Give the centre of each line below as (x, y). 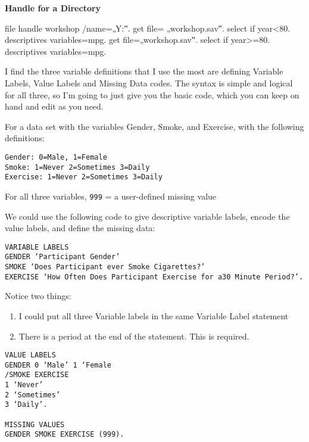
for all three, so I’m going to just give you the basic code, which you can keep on (152, 94)
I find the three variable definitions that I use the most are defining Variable (144, 71)
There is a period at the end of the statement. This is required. (134, 336)
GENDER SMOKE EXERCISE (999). (65, 435)
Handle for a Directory (53, 8)
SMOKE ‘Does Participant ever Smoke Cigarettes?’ (105, 267)
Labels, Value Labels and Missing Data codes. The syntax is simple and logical (149, 83)
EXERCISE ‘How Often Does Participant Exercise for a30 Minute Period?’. (154, 277)
